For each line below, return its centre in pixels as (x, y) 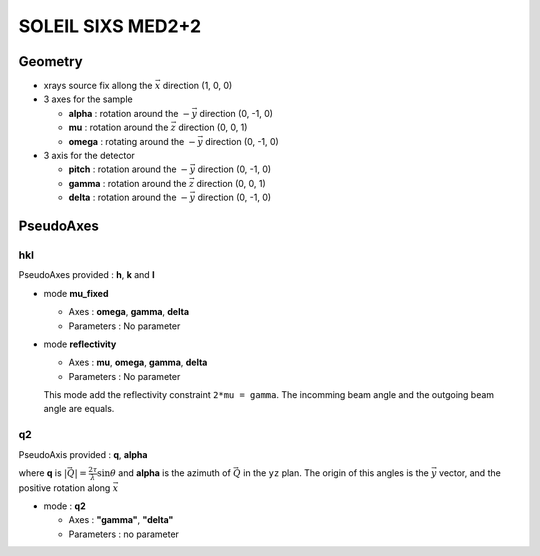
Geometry (51, 61)
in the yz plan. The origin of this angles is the (336, 473)
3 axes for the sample (88, 99)
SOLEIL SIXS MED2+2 (110, 26)
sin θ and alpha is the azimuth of (164, 473)
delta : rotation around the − (128, 197)
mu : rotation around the (118, 127)
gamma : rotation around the (127, 183)
